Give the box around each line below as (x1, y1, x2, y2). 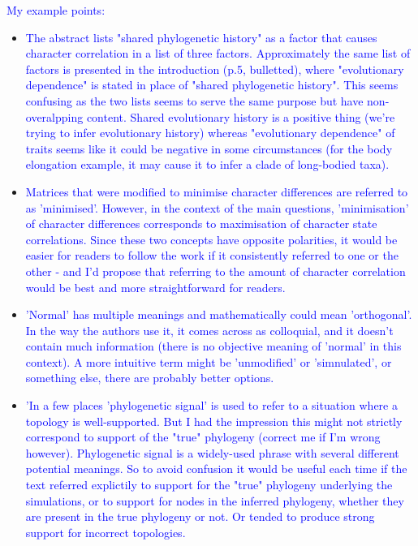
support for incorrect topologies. (25, 523, 186, 540)
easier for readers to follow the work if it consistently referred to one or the (25, 247, 399, 264)
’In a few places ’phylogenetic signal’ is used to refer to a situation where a (25, 397, 398, 414)
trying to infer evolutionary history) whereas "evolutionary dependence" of (25, 124, 395, 141)
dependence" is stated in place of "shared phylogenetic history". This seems (25, 76, 399, 93)
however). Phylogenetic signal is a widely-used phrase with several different (25, 444, 399, 461)
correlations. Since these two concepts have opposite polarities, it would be (25, 230, 398, 247)
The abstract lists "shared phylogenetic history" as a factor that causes (25, 28, 377, 45)
